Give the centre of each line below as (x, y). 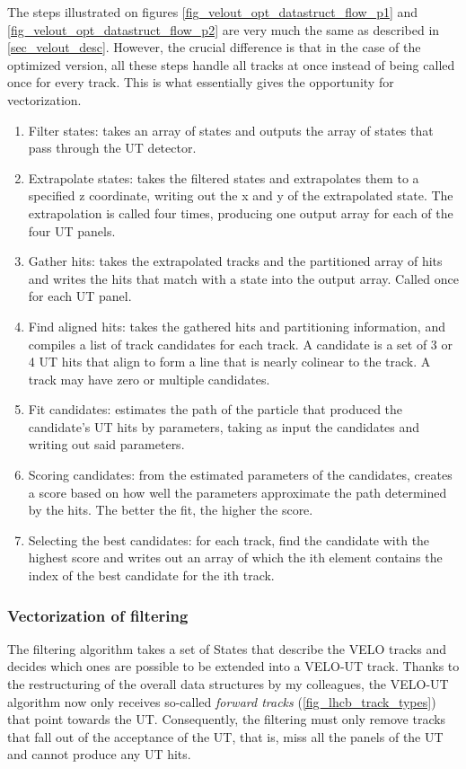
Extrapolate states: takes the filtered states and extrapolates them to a (224, 177)
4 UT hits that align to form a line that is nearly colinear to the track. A (229, 362)
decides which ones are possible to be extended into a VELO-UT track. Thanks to (233, 666)
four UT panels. (72, 230)
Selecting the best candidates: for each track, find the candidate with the (229, 539)
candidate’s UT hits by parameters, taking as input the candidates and (224, 426)
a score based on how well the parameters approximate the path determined (237, 492)
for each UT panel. (80, 296)
